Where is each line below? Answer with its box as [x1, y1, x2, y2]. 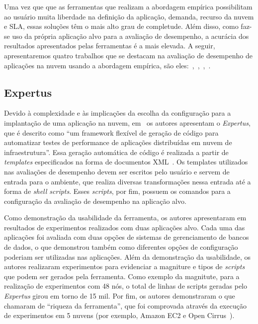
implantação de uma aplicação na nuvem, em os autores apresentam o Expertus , [4, 117, 251, 128]
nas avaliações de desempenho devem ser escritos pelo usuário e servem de [4, 166, 230, 176]
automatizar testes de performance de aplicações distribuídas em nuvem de [4, 137, 232, 148]
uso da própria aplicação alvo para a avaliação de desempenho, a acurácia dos [12, 30, 249, 41]
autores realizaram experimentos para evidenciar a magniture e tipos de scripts [4, 261, 245, 272]
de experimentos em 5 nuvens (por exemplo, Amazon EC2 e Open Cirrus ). [4, 310, 235, 321]
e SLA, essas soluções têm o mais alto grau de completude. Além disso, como [4, 21, 239, 31]
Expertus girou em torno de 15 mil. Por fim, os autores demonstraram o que [4, 291, 235, 301]
